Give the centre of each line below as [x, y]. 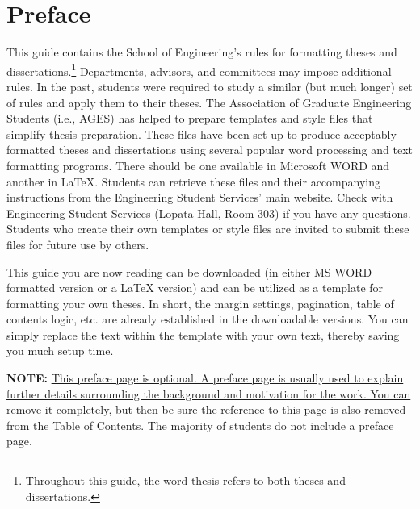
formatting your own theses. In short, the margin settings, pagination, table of [200, 303]
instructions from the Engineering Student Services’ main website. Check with [200, 197]
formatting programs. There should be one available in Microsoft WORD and [198, 165]
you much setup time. [60, 350]
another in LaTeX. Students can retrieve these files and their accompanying [193, 181]
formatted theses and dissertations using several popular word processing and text [210, 150]
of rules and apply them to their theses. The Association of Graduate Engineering [209, 102]
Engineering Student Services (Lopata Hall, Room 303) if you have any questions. [209, 213]
